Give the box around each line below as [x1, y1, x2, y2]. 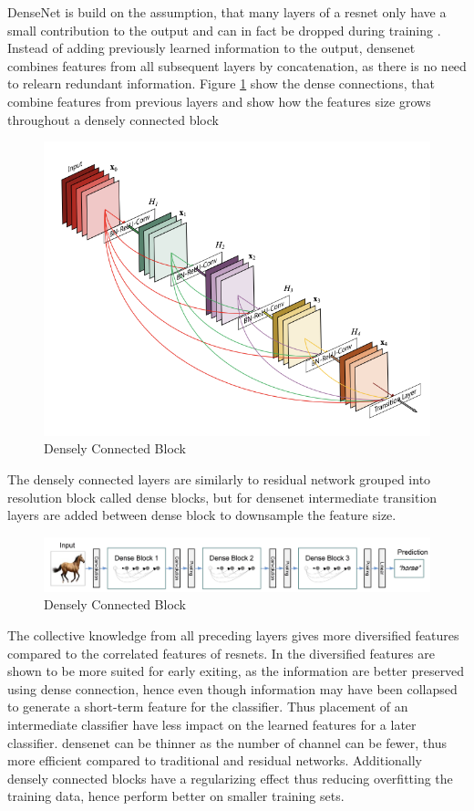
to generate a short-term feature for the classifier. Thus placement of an [7, 697, 408, 716]
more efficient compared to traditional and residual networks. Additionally [7, 751, 422, 770]
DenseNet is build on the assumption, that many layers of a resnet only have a [7, 3, 447, 21]
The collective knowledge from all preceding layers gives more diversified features [7, 626, 459, 645]
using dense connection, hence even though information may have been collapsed [7, 679, 458, 698]
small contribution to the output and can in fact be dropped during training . [7, 20, 441, 39]
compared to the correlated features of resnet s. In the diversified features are [7, 643, 435, 662]
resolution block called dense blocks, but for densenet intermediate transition [7, 487, 438, 506]
